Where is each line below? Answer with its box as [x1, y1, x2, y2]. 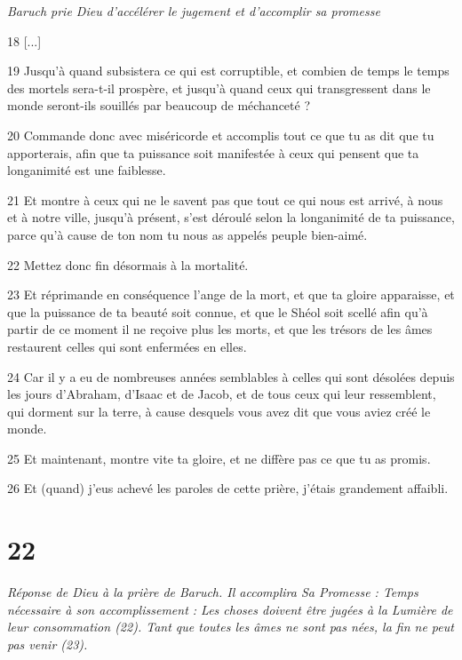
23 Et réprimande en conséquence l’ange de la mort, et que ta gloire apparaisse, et [7, 285, 455, 304]
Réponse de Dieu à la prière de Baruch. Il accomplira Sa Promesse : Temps [7, 583, 418, 601]
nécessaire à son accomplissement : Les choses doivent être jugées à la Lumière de [7, 600, 453, 618]
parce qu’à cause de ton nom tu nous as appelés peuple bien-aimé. [7, 225, 368, 243]
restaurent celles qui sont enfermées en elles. [7, 337, 247, 355]
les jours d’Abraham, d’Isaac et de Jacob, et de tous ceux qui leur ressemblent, [7, 385, 436, 403]
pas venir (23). [7, 634, 88, 653]
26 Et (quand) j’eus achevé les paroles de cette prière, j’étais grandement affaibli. [7, 479, 449, 497]
